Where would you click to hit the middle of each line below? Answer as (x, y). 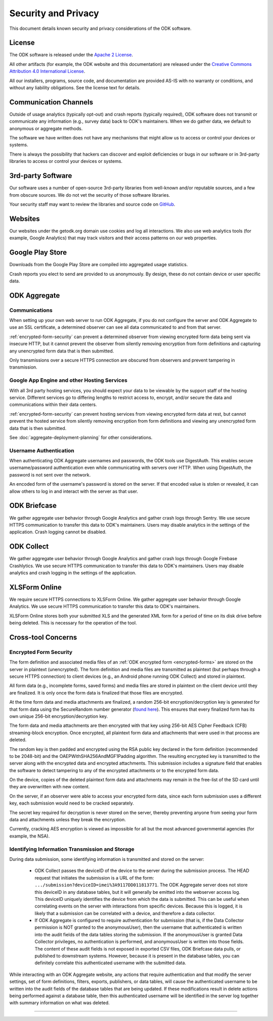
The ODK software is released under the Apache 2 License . (71, 55)
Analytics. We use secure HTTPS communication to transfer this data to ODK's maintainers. (105, 606)
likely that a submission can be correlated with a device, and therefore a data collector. (125, 913)
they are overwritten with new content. (50, 787)
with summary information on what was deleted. (59, 1003)
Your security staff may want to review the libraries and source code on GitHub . (92, 204)
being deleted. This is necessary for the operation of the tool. (73, 623)
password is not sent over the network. (50, 475)
